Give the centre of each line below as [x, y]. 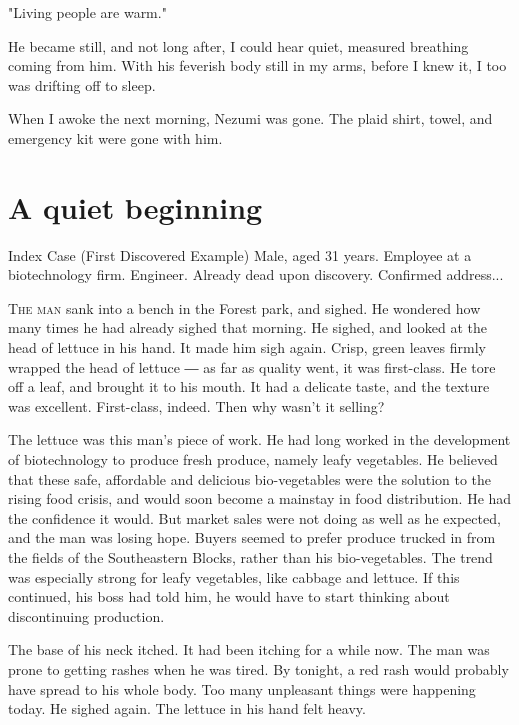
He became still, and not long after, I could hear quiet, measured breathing [238, 45]
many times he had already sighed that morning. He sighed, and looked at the [248, 327]
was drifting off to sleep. [82, 84]
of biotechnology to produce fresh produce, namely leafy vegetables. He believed [253, 459]
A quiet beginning [135, 206]
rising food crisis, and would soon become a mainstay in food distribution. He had [260, 498]
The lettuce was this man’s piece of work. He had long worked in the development [259, 439]
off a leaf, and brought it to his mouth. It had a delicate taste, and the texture [249, 386]
